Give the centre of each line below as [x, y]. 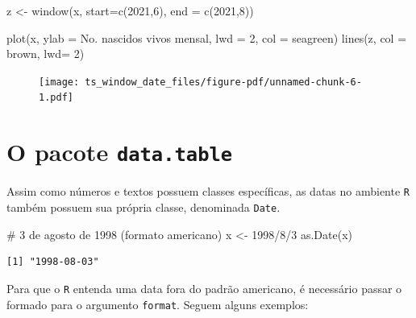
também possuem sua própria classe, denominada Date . [144, 207]
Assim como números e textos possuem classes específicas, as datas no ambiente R [208, 191]
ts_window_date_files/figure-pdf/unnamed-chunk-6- [223, 82]
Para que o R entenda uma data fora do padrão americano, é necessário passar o [204, 288]
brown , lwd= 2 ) [46, 54]
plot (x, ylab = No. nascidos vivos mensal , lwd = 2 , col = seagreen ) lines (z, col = [207, 37]
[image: [59, 82]
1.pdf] [56, 98]
